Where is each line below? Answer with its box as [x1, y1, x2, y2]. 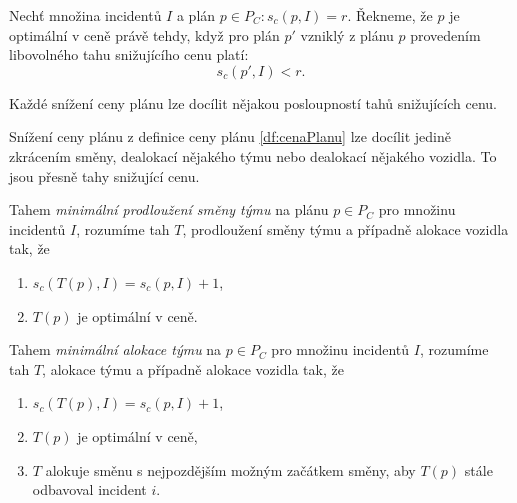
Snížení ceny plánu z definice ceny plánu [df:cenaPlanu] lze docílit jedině [9, 126, 452, 147]
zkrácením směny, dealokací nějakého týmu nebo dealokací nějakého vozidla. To [9, 145, 497, 166]
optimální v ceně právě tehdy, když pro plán [9, 24, 280, 45]
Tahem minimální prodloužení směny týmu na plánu [9, 199, 329, 220]
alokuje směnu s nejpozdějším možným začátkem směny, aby [45, 459, 416, 480]
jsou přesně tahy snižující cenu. [9, 165, 200, 186]
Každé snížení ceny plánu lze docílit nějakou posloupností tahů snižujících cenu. [9, 92, 497, 113]
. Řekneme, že [347, 5, 433, 25]
